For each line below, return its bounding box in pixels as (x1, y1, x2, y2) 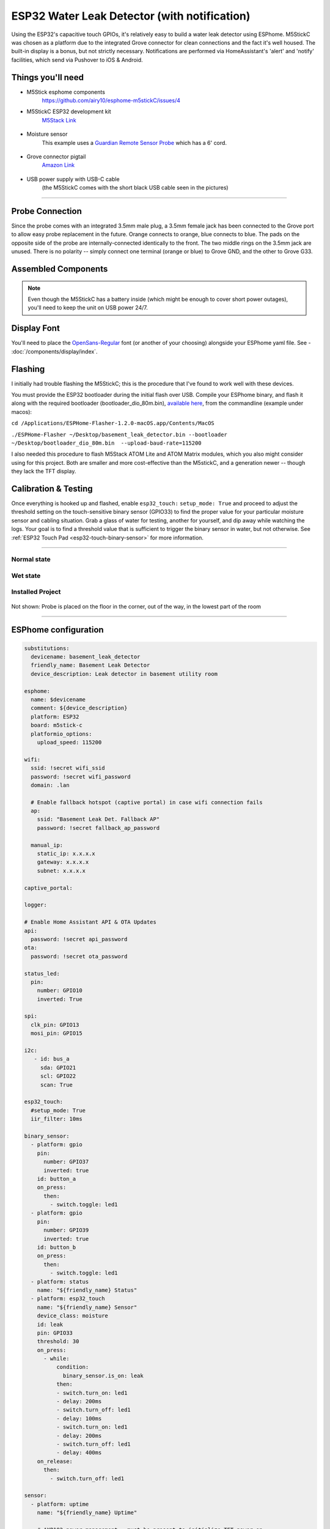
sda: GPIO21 (40, 1064, 76, 1071)
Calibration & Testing (11, 483, 93, 494)
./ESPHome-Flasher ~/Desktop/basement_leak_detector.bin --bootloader (11, 431, 227, 438)
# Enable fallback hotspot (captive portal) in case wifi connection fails (31, 799, 263, 805)
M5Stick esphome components (26, 88, 105, 95)
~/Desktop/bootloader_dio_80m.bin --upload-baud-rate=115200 (11, 439, 202, 446)
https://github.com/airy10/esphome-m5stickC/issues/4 (42, 97, 180, 104)
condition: (56, 1364, 89, 1371)
